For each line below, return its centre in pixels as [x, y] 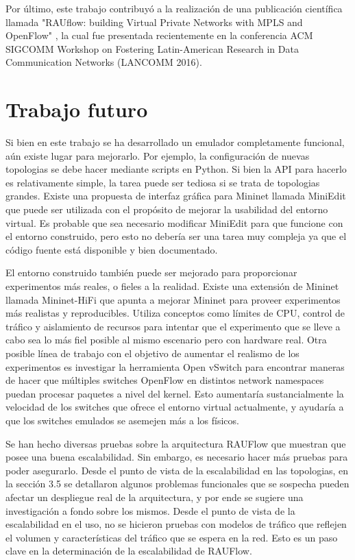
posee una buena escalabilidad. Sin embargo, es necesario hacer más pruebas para [177, 457]
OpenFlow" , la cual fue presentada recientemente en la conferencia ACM [159, 35]
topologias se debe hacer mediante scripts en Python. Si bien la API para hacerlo [176, 169]
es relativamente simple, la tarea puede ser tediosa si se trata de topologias [163, 182]
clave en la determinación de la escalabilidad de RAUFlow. [129, 551]
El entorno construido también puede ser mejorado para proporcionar [151, 272]
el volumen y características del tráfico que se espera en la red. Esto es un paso [172, 537]
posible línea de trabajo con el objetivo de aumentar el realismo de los [152, 353]
